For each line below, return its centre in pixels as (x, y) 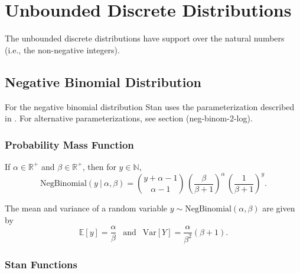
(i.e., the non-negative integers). (62, 49)
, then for (99, 166)
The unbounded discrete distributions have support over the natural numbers (145, 38)
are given (279, 208)
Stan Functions (41, 264)
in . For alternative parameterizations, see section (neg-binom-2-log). (129, 118)
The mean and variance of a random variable (86, 208)
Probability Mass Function (69, 144)
